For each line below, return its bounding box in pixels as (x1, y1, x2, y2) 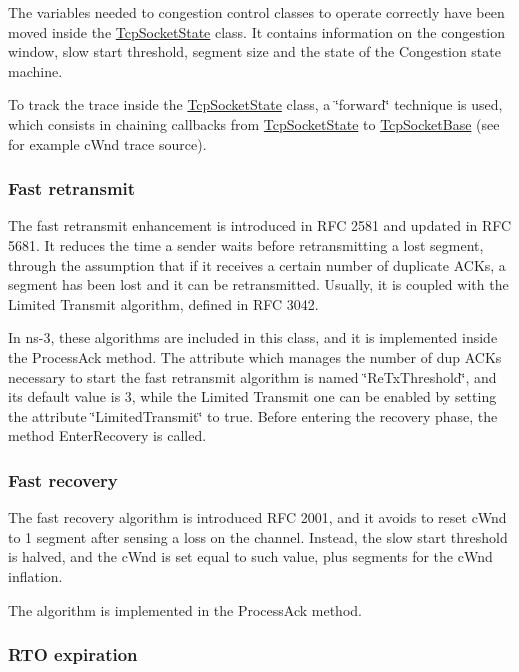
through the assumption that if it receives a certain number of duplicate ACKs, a (8, 254, 506, 275)
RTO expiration (8, 642, 138, 667)
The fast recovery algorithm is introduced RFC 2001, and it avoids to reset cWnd (8, 507, 507, 528)
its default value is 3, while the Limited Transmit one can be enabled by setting (8, 386, 497, 407)
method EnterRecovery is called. (8, 425, 207, 446)
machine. (8, 60, 63, 81)
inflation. (8, 565, 63, 586)
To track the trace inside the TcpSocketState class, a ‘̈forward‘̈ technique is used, (8, 94, 503, 115)
